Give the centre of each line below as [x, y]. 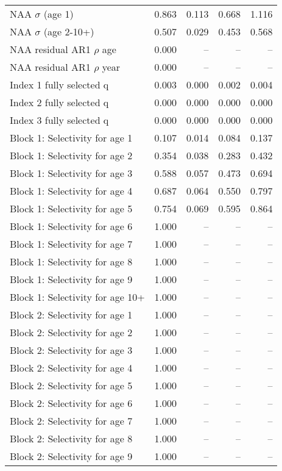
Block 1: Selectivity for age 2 [71, 155]
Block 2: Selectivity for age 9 [71, 456]
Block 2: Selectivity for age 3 [71, 350]
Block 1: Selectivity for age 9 [71, 279]
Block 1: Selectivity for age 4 [71, 191]
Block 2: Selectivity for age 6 [71, 403]
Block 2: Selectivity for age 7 [71, 421]
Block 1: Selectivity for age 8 [71, 261]
